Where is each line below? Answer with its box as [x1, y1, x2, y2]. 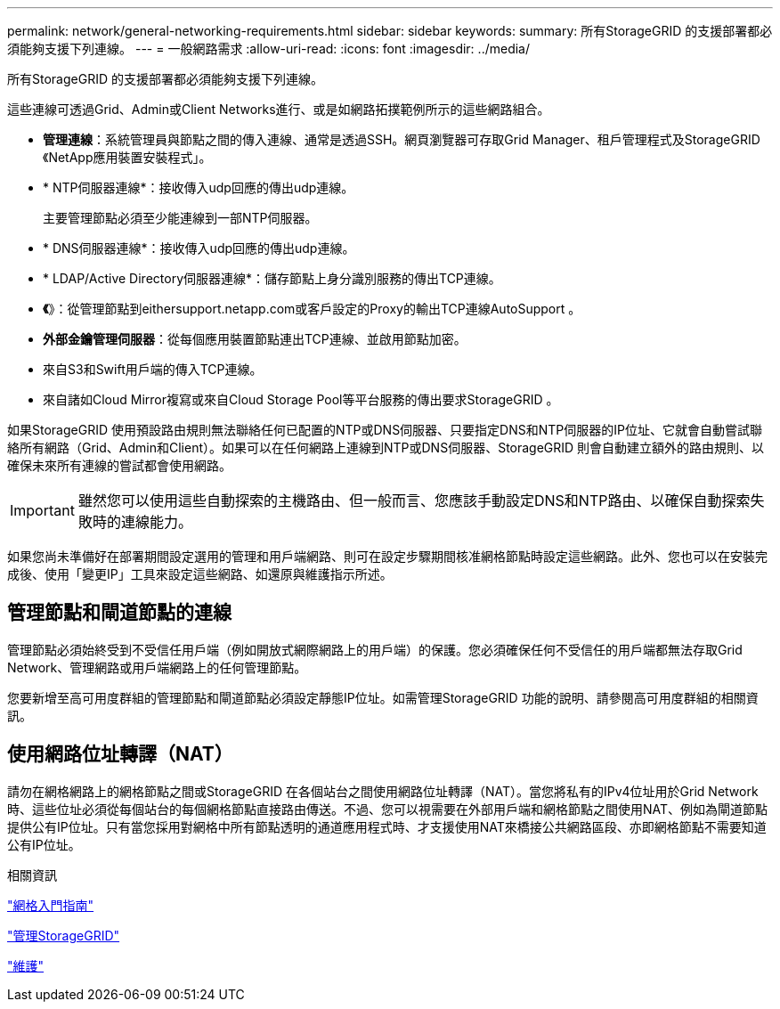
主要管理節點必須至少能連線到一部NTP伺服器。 [43, 210, 318, 225]
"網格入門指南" [7, 897, 94, 913]
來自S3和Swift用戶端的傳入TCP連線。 [43, 362, 263, 377]
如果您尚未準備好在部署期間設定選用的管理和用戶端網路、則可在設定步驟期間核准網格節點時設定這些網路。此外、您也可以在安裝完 [7, 549, 768, 564]
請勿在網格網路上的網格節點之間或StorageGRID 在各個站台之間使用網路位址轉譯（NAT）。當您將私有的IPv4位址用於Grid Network [7, 783, 759, 799]
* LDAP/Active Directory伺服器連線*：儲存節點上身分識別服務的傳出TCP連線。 [43, 271, 501, 286]
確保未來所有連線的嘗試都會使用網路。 [7, 458, 232, 473]
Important [10, 501, 75, 519]
